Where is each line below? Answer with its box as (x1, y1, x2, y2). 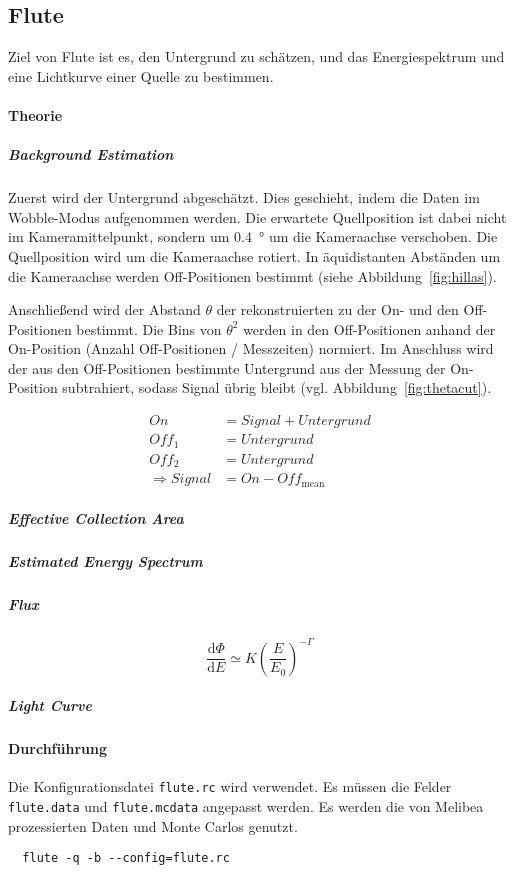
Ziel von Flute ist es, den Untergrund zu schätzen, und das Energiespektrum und (8, 46, 505, 67)
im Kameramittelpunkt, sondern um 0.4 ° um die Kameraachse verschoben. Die (8, 226, 498, 247)
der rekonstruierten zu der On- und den (216, 299, 459, 320)
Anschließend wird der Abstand (8, 299, 201, 320)
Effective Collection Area (8, 508, 184, 529)
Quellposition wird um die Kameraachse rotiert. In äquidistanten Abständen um (8, 245, 501, 266)
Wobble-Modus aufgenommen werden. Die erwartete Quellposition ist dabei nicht (8, 206, 507, 227)
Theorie (8, 104, 63, 125)
